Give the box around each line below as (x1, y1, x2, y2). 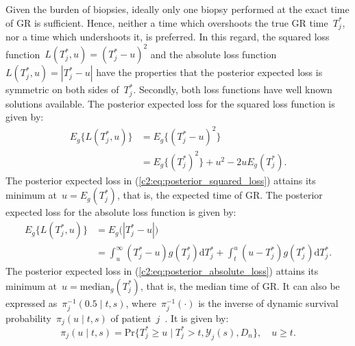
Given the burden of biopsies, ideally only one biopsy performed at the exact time (5, 2, 350, 16)
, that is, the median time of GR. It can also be (140, 278, 340, 293)
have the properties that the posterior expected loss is (96, 65, 323, 79)
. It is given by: (164, 310, 229, 325)
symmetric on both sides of (5, 82, 119, 97)
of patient (110, 310, 151, 325)
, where (125, 295, 156, 310)
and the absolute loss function (150, 47, 277, 61)
